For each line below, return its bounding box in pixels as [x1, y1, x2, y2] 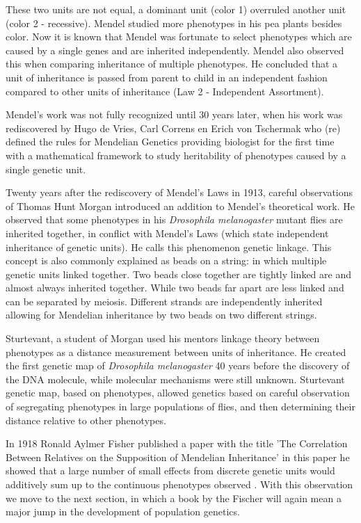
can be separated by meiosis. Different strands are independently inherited [6, 293, 323, 308]
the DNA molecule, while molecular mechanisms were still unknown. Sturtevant [6, 371, 345, 386]
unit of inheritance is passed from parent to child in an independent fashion [6, 70, 328, 84]
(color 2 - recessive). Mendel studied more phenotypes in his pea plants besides [6, 15, 342, 30]
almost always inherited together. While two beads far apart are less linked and [6, 280, 344, 295]
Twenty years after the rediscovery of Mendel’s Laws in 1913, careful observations [6, 185, 353, 200]
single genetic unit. [6, 161, 86, 176]
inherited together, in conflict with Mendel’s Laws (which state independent [6, 225, 329, 240]
